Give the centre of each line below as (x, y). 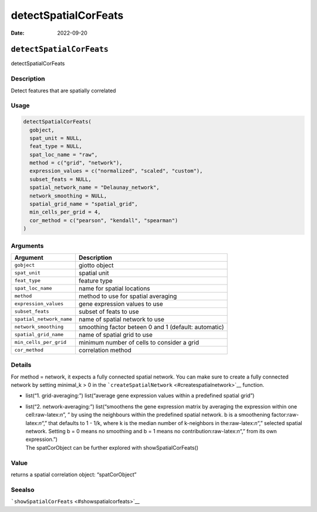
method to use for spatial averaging (128, 296)
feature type (95, 280)
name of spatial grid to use (115, 334)
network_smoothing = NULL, (68, 196)
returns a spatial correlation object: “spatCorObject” (74, 474)
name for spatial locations (114, 288)
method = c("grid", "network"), (76, 163)
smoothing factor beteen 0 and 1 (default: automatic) (151, 327)
